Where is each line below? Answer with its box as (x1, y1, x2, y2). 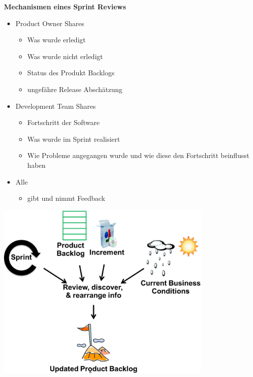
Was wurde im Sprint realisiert (27, 133, 120, 144)
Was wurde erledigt (27, 34, 86, 45)
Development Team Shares (15, 100, 96, 111)
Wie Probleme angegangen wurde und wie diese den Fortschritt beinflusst (27, 150, 250, 160)
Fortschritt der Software (27, 117, 100, 127)
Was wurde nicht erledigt (27, 51, 103, 61)
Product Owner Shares (15, 18, 85, 28)
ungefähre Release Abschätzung (27, 84, 123, 94)
